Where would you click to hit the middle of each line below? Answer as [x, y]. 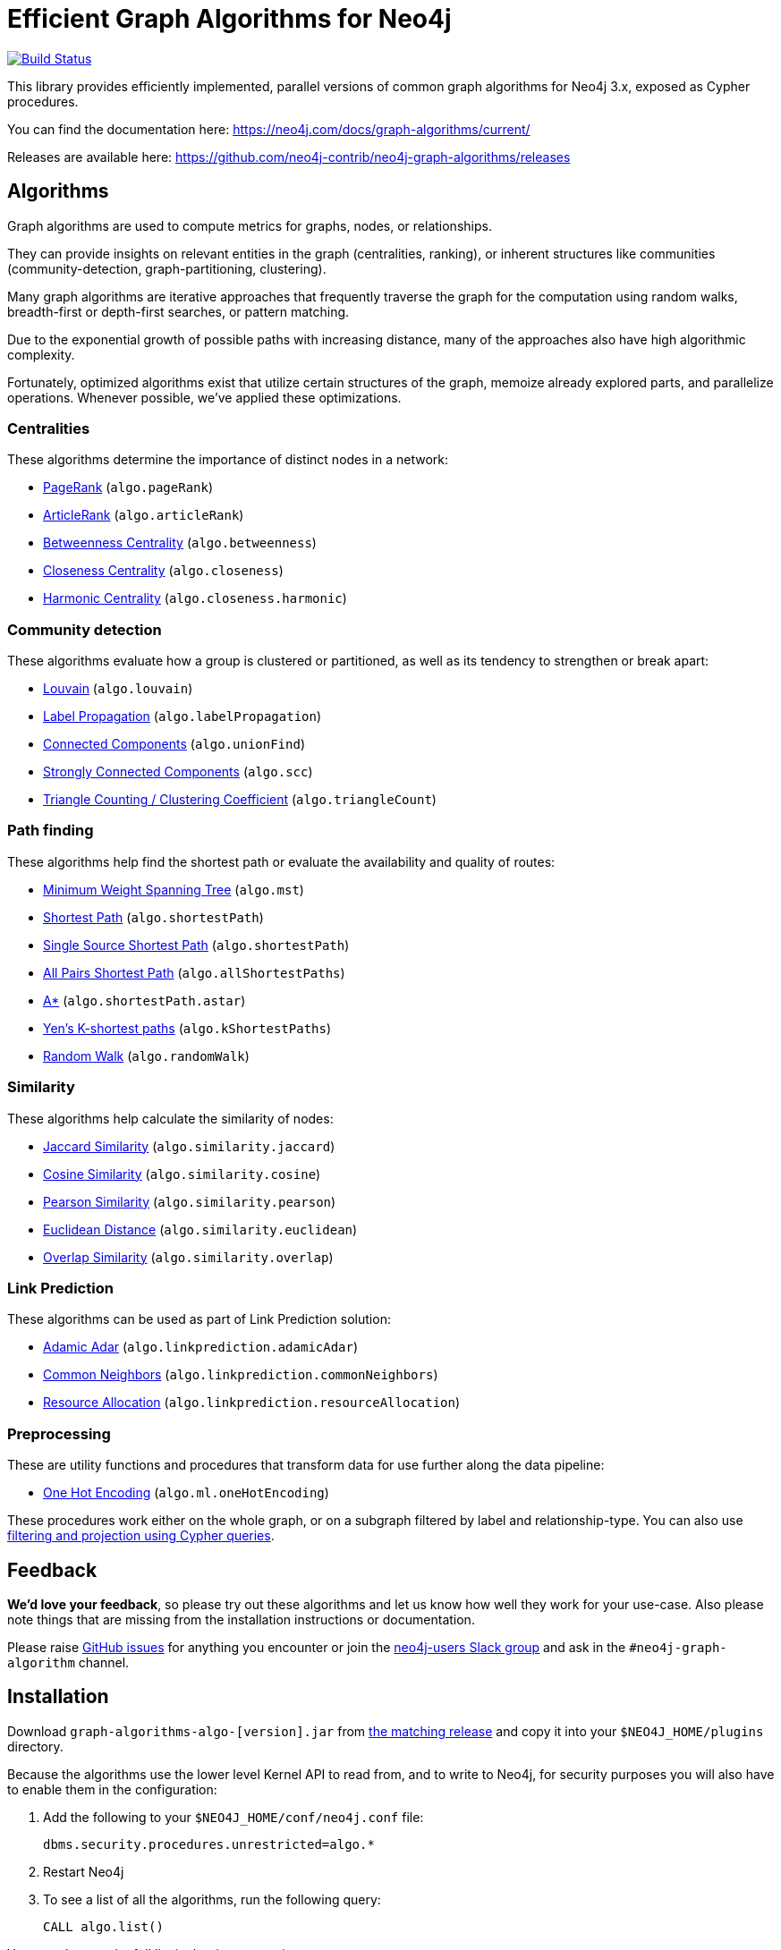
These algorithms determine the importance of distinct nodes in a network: [228, 460]
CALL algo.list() [103, 1926]
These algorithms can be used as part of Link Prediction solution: [199, 1319]
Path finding [51, 831]
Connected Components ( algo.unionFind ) [174, 744]
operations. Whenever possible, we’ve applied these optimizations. [204, 397]
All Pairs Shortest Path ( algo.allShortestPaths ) [194, 972]
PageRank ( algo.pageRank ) [128, 487]
